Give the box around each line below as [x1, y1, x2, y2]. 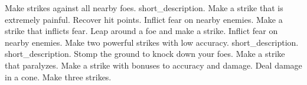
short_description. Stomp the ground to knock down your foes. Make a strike [5, 47, 285, 60]
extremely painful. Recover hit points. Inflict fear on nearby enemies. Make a [5, 13, 283, 25]
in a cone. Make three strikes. [5, 70, 112, 83]
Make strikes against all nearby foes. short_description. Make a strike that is [5, 2, 283, 13]
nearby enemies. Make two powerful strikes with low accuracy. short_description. [5, 36, 299, 48]
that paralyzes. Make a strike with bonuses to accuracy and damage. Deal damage [5, 59, 302, 71]
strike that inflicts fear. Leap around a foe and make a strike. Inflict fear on [5, 25, 278, 37]
